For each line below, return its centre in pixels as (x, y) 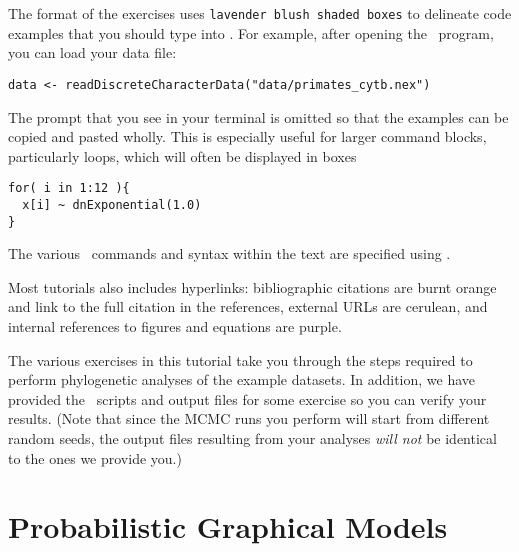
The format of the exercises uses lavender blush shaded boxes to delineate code (260, 13)
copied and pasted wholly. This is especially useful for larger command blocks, (247, 136)
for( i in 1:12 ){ (69, 188)
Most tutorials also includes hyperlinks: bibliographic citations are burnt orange (252, 286)
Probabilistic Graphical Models (228, 526)
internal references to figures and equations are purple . (175, 326)
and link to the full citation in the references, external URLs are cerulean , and (248, 306)
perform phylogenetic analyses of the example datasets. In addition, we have (242, 379)
